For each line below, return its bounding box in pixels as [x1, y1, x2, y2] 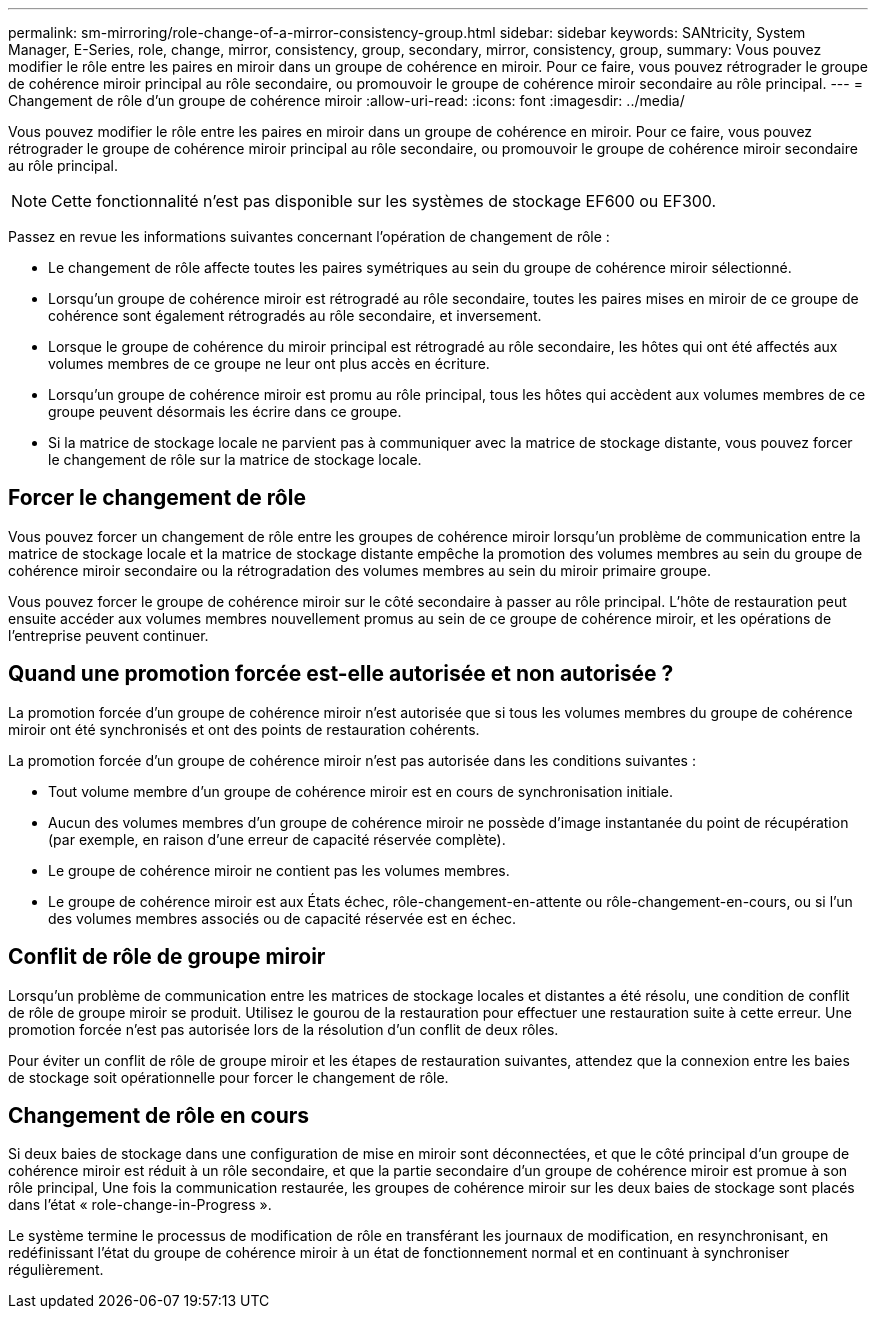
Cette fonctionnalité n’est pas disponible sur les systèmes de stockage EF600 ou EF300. [51, 191, 717, 211]
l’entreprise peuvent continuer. [8, 626, 209, 644]
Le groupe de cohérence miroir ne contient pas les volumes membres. [48, 861, 510, 879]
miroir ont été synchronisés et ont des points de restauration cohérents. [8, 720, 480, 738]
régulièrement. [8, 1261, 104, 1279]
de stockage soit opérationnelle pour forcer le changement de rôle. [8, 1068, 449, 1086]
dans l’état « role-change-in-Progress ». [8, 1196, 272, 1214]
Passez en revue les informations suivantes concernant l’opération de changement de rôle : [8, 228, 610, 245]
